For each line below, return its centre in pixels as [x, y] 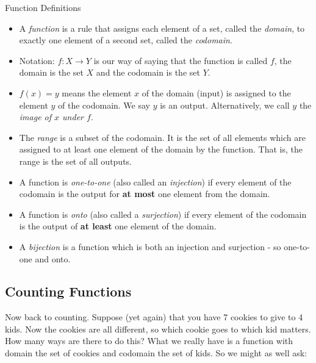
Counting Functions [68, 291]
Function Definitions [43, 7]
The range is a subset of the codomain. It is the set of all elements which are [162, 137]
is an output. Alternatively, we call [225, 105]
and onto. [53, 258]
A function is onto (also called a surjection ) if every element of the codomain [163, 214]
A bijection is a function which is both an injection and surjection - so [150, 246]
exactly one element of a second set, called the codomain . [126, 40]
